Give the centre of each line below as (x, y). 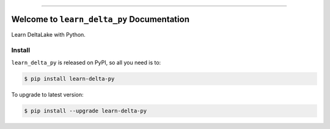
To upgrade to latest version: (47, 94)
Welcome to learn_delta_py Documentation (100, 19)
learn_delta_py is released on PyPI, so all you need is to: (86, 62)
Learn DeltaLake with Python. (48, 34)
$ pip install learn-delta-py (69, 79)
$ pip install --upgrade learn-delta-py (85, 111)
